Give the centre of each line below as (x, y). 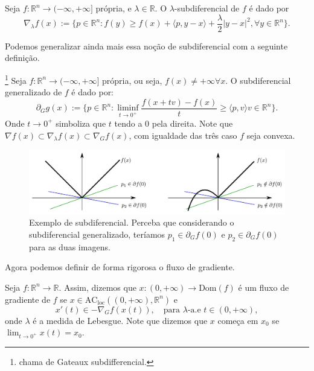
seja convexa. (271, 135)
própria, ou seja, (132, 80)
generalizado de (34, 92)
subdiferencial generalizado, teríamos (97, 234)
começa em (238, 320)
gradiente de (28, 299)
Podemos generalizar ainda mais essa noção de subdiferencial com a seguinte (146, 46)
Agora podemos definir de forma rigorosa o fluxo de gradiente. (120, 267)
